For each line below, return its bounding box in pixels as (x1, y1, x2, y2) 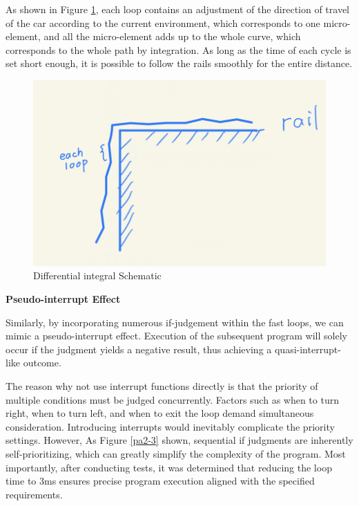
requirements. (6, 487, 63, 501)
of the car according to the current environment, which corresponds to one (6, 15, 320, 30)
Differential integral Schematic (33, 268, 162, 283)
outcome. (23, 355, 61, 370)
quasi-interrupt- (274, 341, 341, 356)
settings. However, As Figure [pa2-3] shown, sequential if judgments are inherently (6, 433, 353, 447)
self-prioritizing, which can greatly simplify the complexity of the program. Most (6, 447, 346, 461)
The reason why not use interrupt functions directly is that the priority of (6, 379, 318, 393)
